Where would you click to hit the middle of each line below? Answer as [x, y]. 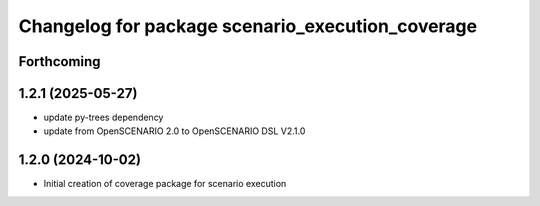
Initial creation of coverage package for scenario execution [165, 184]
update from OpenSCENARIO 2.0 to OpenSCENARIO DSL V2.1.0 [174, 131]
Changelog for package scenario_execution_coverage [248, 26]
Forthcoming [59, 61]
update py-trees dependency [103, 117]
